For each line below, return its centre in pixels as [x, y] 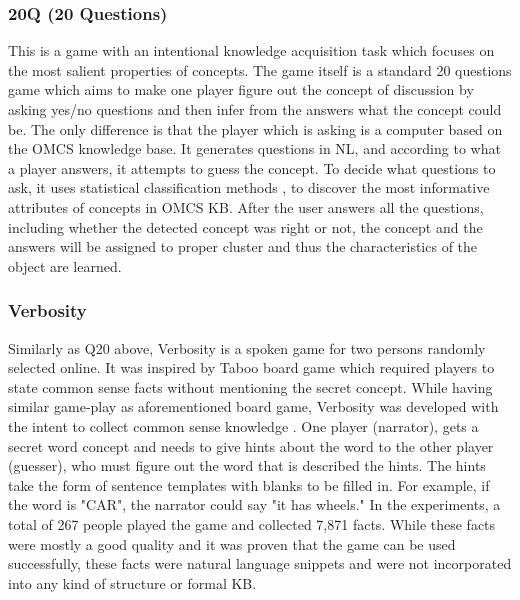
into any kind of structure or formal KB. [132, 582]
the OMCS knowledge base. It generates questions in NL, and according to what [254, 148]
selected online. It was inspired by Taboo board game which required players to [251, 367]
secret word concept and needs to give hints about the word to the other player [251, 445]
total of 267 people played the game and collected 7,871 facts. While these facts [252, 523]
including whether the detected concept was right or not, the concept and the [245, 226]
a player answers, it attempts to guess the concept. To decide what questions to [252, 167]
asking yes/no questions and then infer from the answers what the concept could [255, 109]
